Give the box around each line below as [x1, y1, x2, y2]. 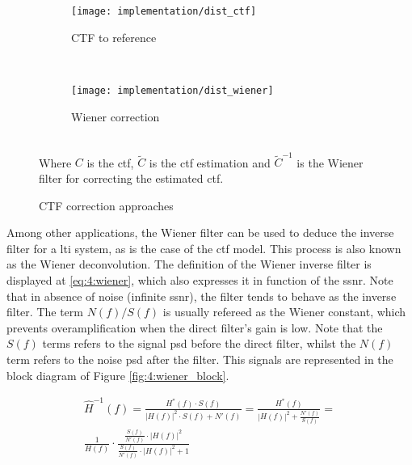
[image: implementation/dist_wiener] [71, 84, 274, 96]
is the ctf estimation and [149, 154, 271, 171]
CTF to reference [71, 28, 157, 45]
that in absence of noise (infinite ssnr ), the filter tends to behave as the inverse [6, 287, 397, 304]
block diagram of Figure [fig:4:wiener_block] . [6, 366, 229, 383]
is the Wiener [296, 154, 364, 171]
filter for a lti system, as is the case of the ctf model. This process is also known [6, 239, 401, 256]
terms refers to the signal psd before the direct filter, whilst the [42, 335, 356, 352]
